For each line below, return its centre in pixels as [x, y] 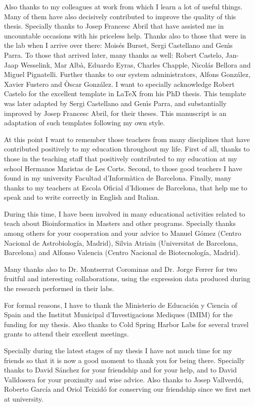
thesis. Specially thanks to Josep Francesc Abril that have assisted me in [114, 26]
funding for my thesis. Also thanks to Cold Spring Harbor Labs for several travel [126, 324]
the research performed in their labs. [59, 288]
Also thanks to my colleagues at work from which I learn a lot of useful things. [123, 6]
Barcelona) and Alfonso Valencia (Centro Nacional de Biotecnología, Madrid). [122, 252]
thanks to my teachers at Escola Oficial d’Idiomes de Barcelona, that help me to [126, 187]
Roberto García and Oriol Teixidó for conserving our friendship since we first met [127, 389]
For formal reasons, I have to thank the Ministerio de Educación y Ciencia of [121, 305]
